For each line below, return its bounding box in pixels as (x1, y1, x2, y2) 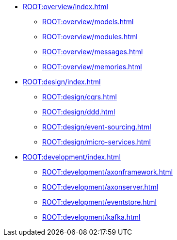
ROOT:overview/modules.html (42, 32, 138, 41)
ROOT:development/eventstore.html (42, 198, 157, 206)
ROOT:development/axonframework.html (42, 168, 173, 176)
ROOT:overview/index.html (23, 2, 108, 11)
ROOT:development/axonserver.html (42, 183, 159, 191)
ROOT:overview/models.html (42, 17, 134, 26)
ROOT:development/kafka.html (42, 213, 141, 221)
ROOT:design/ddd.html (42, 108, 115, 116)
